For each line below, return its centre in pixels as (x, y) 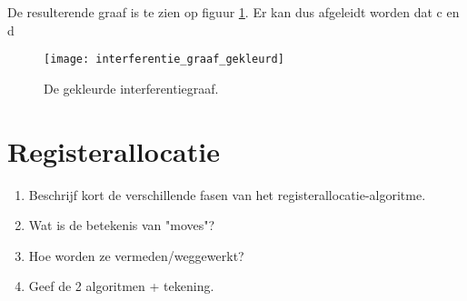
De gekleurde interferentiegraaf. (131, 88)
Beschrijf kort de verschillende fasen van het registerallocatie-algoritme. (227, 194)
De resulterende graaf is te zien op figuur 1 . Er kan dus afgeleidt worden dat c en (233, 12)
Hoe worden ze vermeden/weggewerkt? (136, 255)
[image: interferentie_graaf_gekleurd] (164, 60)
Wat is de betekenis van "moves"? (122, 225)
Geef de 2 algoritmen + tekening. (121, 286)
